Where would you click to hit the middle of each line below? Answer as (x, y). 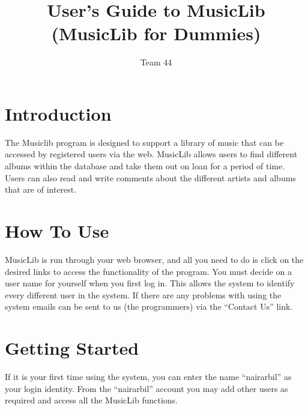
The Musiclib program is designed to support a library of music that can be (144, 142)
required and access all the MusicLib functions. (91, 400)
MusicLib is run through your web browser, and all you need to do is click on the (154, 259)
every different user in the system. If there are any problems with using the (143, 294)
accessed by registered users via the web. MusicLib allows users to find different (151, 154)
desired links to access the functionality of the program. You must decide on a (149, 271)
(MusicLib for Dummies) (156, 33)
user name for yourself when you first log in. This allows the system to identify (150, 283)
